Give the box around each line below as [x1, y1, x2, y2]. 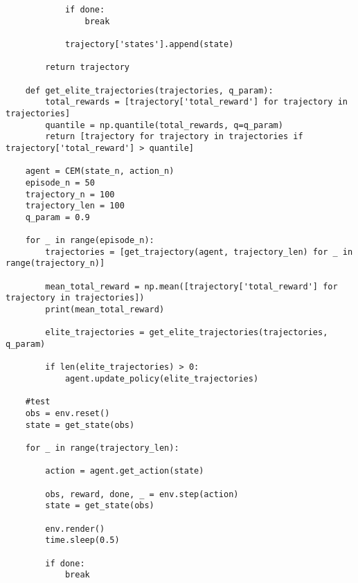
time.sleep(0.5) [45, 535, 120, 546]
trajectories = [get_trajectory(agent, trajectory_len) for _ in [45, 246, 353, 257]
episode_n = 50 [25, 177, 95, 188]
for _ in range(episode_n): [25, 235, 154, 246]
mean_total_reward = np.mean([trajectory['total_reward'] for [45, 281, 338, 291]
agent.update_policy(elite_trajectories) [64, 374, 259, 384]
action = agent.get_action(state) [45, 466, 204, 476]
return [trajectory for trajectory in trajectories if [45, 132, 303, 142]
